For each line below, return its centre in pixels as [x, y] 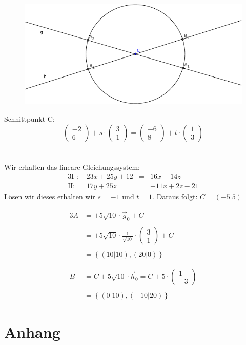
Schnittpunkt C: [29, 119]
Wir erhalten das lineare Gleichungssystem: [72, 167]
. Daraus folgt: [175, 196]
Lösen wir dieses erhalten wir [50, 196]
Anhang [32, 331]
